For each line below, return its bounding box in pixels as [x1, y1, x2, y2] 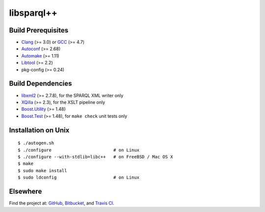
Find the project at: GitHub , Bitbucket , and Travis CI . [9, 200, 115, 206]
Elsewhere [9, 187, 42, 195]
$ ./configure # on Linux [18, 147, 140, 152]
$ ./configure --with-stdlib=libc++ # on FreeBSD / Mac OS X [18, 154, 173, 159]
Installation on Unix [9, 126, 70, 134]
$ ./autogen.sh [18, 140, 54, 146]
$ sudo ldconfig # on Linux [18, 175, 140, 181]
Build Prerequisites [9, 26, 69, 34]
